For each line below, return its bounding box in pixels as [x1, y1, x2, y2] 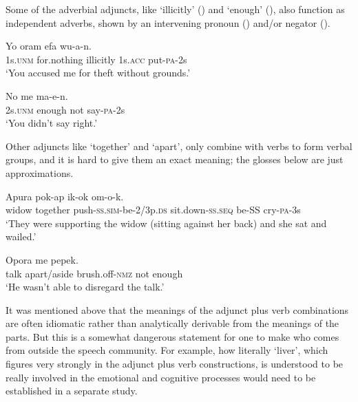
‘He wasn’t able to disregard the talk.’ [6, 279, 165, 294]
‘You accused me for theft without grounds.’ [6, 65, 191, 80]
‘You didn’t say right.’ [6, 116, 98, 130]
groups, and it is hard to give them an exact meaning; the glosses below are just [6, 152, 344, 167]
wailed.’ [6, 229, 36, 244]
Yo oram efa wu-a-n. [6, 39, 92, 53]
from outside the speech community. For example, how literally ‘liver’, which [6, 343, 328, 357]
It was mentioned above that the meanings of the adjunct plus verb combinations [6, 302, 349, 317]
